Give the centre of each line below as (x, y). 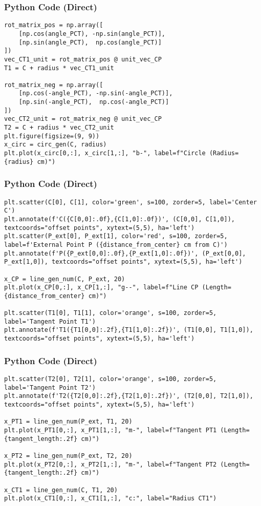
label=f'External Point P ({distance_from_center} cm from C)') (116, 245)
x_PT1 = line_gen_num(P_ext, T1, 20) (68, 422)
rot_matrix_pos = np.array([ (54, 25)
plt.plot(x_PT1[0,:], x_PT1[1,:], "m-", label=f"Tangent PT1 (111, 430)
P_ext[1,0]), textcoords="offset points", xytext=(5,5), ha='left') (123, 262)
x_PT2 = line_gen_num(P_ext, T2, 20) (68, 456)
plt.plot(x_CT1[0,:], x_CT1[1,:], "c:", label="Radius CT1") (111, 499)
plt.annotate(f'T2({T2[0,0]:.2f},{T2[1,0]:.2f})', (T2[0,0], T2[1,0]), (129, 396)
